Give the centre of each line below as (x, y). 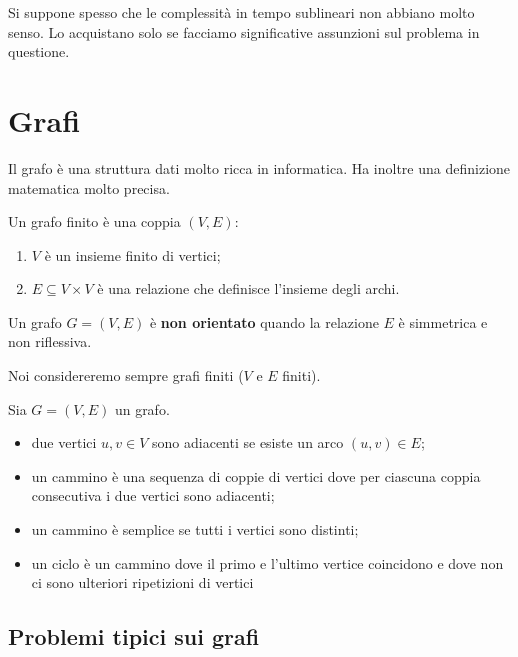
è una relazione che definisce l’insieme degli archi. (248, 288)
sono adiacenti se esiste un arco (248, 442)
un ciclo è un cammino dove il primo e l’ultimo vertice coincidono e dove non (267, 562)
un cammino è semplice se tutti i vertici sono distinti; (195, 529)
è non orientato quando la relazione (264, 321)
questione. (39, 51)
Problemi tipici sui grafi (134, 636)
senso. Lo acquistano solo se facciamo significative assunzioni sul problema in (244, 31)
